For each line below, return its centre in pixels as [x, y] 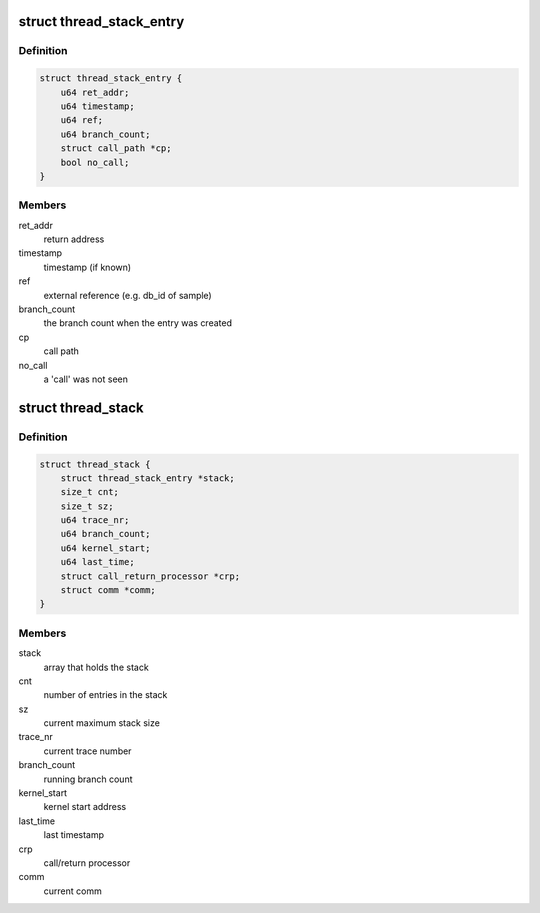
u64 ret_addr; [95, 92]
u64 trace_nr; [95, 520]
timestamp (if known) [87, 267]
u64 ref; [82, 120]
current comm [72, 891]
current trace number [87, 751]
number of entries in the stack [105, 695]
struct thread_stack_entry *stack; [147, 478]
